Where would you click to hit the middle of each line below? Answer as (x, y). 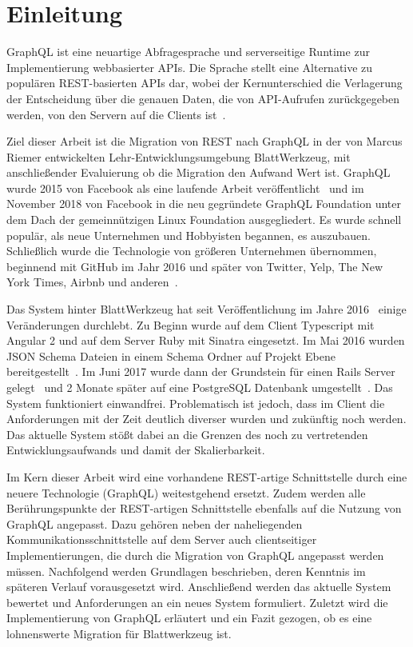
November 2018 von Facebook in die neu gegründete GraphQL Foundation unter (204, 204)
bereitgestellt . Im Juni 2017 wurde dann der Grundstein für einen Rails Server (201, 371)
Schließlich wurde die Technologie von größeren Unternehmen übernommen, (192, 251)
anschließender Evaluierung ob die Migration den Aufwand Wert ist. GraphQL (199, 172)
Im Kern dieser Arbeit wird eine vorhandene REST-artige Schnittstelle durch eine (207, 476)
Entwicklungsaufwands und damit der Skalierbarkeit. (136, 450)
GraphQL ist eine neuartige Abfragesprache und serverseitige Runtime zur (188, 52)
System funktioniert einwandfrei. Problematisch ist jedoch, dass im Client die (196, 403)
